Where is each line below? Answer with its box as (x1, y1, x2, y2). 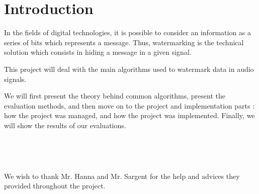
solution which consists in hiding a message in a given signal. (4, 47, 192, 57)
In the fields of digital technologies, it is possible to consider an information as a (4, 27, 251, 38)
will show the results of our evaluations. (4, 120, 126, 130)
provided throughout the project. (4, 180, 106, 191)
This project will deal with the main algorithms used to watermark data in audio (4, 63, 254, 74)
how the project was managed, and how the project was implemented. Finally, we (4, 110, 255, 121)
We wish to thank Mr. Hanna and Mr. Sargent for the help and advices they (4, 170, 240, 181)
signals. (4, 73, 27, 84)
